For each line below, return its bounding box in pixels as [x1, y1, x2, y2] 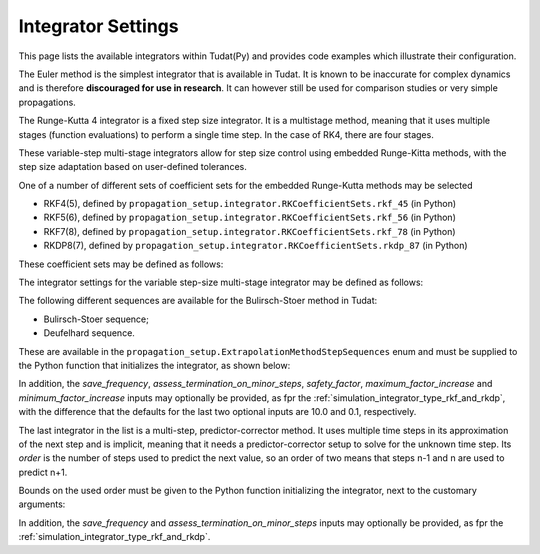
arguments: [18, 498, 66, 510]
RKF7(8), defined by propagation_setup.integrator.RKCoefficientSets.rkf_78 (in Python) [43, 225, 456, 237]
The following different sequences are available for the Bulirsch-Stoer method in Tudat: [18, 295, 378, 307]
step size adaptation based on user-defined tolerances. [18, 161, 247, 173]
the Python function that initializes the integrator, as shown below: [18, 359, 291, 371]
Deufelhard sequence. [43, 327, 135, 339]
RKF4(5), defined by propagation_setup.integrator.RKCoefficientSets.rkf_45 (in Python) [43, 198, 457, 210]
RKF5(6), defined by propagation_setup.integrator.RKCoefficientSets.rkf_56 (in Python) [43, 211, 457, 224]
